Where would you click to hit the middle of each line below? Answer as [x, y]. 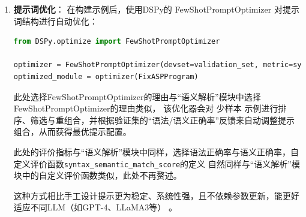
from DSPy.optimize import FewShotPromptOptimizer [117, 42]
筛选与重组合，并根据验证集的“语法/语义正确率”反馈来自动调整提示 [163, 120]
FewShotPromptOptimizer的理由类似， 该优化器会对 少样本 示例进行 [146, 108]
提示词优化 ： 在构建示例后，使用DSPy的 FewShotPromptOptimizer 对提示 [156, 9]
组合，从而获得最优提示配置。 [72, 132]
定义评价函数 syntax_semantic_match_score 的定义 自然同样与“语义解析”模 [157, 163]
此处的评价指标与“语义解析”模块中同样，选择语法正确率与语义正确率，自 [156, 151]
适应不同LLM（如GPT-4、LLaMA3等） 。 [95, 207]
